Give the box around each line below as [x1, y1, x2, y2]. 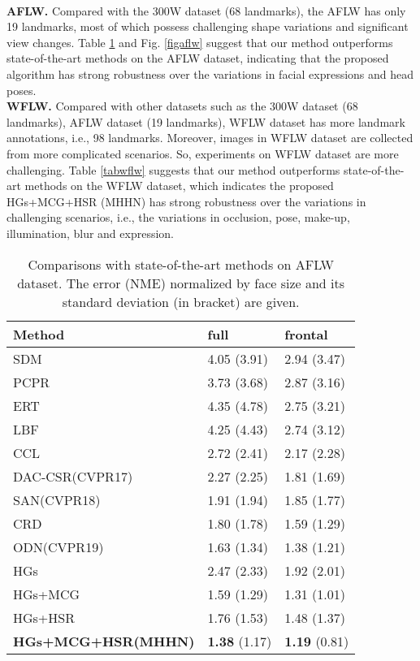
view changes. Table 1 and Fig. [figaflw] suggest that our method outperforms [6, 33, 393, 50]
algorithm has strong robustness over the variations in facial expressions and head [6, 65, 414, 82]
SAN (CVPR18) [13, 490, 101, 509]
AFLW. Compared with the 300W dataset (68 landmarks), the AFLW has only [6, 2, 406, 19]
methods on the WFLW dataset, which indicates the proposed [24, 177, 334, 194]
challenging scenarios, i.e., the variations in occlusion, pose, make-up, [6, 209, 350, 226]
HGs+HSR [13, 607, 75, 627]
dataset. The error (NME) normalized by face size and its [17, 273, 345, 292]
